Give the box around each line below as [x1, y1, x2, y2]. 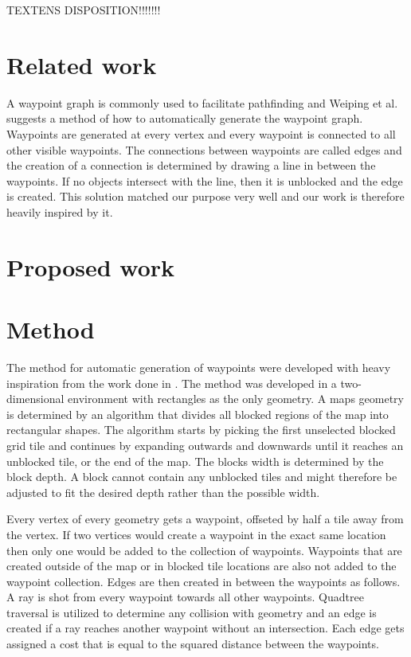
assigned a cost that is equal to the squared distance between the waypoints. [6, 635, 379, 652]
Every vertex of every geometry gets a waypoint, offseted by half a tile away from [6, 510, 404, 527]
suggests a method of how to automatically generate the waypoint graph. [6, 110, 363, 127]
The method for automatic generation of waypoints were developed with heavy [6, 358, 391, 375]
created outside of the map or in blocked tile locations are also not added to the [6, 557, 397, 574]
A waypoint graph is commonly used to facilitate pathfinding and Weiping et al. [6, 94, 398, 111]
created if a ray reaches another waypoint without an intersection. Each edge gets [6, 620, 405, 636]
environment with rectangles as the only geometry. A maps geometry [68, 390, 404, 407]
